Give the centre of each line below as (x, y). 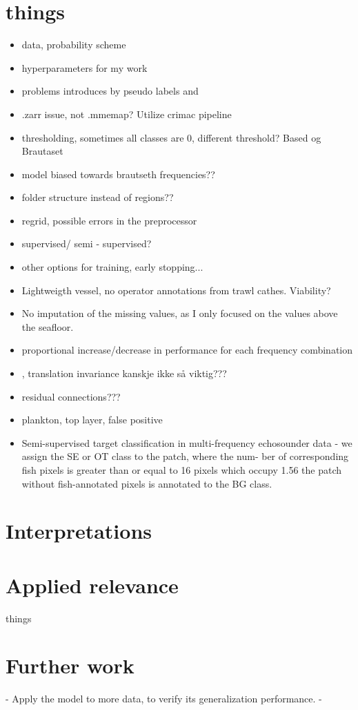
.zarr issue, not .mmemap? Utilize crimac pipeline (127, 114)
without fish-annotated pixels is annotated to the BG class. (147, 483)
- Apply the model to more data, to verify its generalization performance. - (164, 699)
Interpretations (79, 531)
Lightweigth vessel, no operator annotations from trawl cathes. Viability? (176, 290)
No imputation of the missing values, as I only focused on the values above (180, 313)
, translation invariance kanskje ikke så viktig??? (124, 373)
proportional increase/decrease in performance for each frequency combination (187, 350)
